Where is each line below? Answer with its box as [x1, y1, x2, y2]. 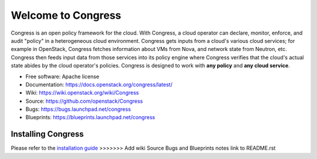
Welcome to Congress [11, 9, 122, 22]
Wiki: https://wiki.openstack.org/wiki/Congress [25, 89, 139, 96]
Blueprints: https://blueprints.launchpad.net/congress [25, 114, 156, 121]
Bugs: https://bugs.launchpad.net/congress [25, 106, 131, 113]
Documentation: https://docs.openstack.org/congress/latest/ [25, 81, 173, 88]
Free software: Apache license [25, 73, 100, 80]
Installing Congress [11, 129, 84, 139]
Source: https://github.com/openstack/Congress [25, 97, 143, 104]
